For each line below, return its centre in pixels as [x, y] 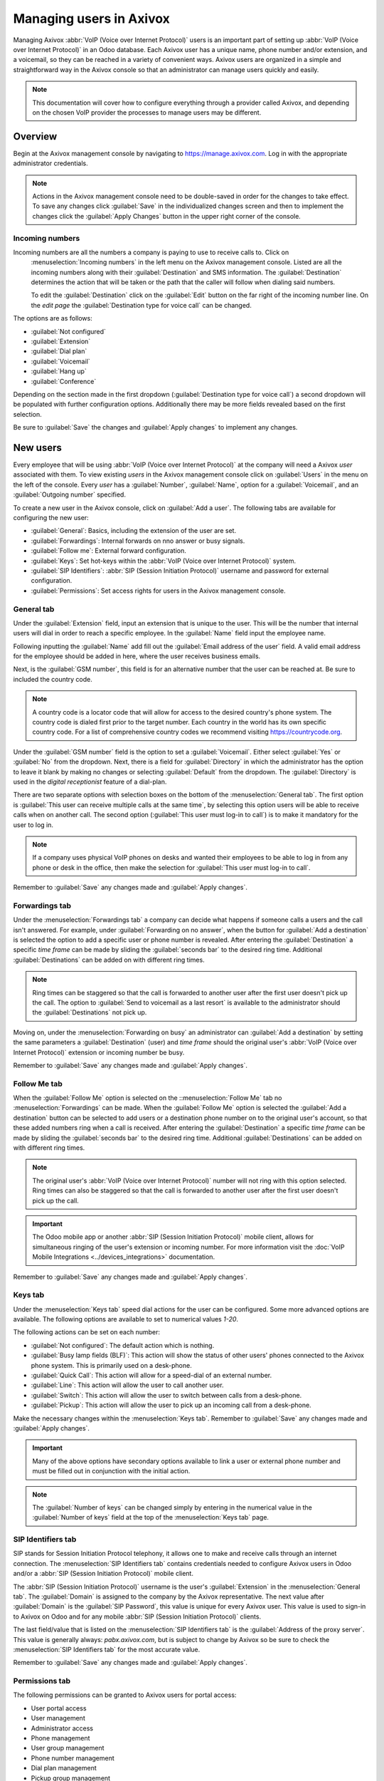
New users [37, 448]
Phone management [60, 1738]
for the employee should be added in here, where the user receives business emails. [137, 656]
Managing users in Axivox [92, 19]
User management [58, 1718]
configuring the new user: [51, 518]
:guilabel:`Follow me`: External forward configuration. [108, 551]
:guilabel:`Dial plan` [59, 351]
